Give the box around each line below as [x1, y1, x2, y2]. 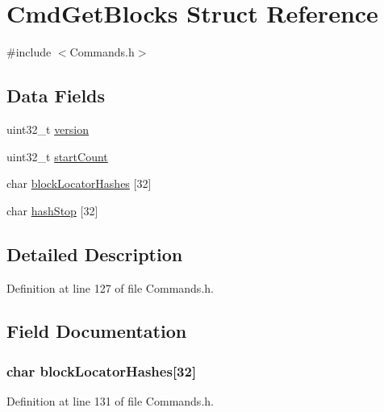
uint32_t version [6, 120, 90, 137]
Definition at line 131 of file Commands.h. [6, 393, 214, 410]
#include [6, 44, 52, 60]
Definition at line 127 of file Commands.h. [6, 279, 214, 296]
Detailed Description [6, 241, 183, 266]
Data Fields [6, 83, 106, 108]
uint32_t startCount [6, 148, 108, 164]
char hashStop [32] [6, 202, 98, 218]
